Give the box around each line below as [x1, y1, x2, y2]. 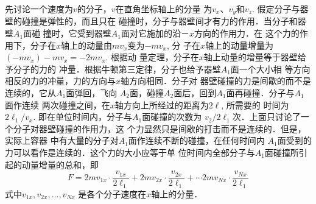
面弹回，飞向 [66, 86, 118, 99]
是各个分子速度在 [78, 187, 147, 200]
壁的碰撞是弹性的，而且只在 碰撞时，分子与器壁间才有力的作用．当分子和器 [5, 15, 306, 27]
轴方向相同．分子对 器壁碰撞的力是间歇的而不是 [121, 74, 311, 87]
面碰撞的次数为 [142, 110, 202, 123]
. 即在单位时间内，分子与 [33, 110, 133, 123]
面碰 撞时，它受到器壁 [23, 27, 111, 40]
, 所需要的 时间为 [221, 98, 289, 111]
